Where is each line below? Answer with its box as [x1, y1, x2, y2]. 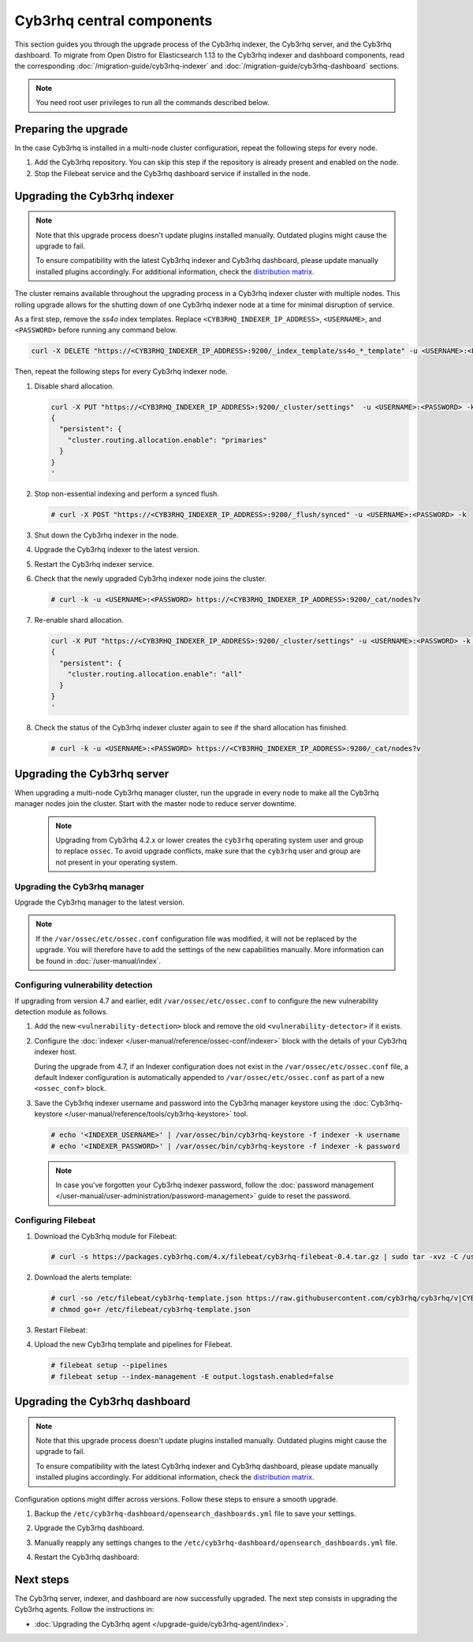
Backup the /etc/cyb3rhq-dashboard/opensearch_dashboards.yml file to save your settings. [34, 1509, 356, 1518]
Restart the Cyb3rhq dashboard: [34, 1552, 140, 1562]
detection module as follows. [14, 1007, 109, 1017]
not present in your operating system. [55, 857, 177, 867]
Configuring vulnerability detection [14, 980, 153, 991]
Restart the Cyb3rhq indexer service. [34, 559, 155, 568]
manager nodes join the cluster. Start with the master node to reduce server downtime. [14, 799, 297, 808]
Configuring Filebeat [14, 1215, 96, 1226]
